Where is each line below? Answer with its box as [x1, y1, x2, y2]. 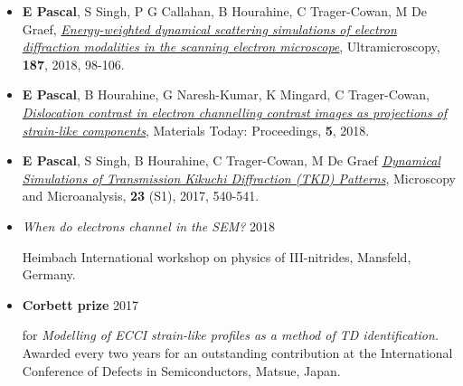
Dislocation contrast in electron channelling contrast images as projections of [22, 102, 448, 121]
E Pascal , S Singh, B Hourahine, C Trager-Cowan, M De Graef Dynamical [22, 151, 440, 170]
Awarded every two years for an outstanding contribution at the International [22, 343, 453, 362]
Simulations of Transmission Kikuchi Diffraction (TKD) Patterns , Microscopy [22, 168, 456, 187]
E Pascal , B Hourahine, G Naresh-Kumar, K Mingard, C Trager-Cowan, [22, 85, 430, 104]
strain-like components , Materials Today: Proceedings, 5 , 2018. [22, 120, 370, 139]
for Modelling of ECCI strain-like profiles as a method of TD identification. [22, 325, 439, 344]
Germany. [22, 265, 76, 284]
